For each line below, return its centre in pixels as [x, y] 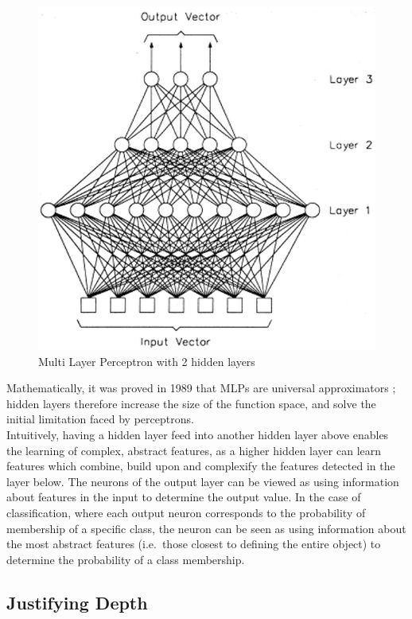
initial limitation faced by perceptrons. [100, 419]
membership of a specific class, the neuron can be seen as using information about [206, 528]
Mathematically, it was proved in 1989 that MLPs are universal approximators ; [201, 388]
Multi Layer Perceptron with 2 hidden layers [147, 361]
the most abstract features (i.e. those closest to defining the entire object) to [194, 544]
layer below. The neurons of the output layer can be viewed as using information [203, 481]
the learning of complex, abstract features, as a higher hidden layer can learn [194, 450]
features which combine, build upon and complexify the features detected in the [201, 466]
